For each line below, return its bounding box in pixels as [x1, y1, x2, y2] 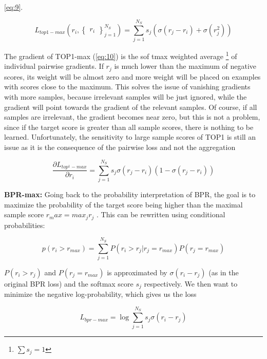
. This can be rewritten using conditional [97, 209, 225, 220]
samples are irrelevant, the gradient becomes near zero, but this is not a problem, [4, 111, 260, 122]
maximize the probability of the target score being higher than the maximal [4, 199, 243, 210]
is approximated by [107, 267, 167, 277]
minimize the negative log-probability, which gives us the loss [4, 289, 197, 299]
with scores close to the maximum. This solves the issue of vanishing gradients [4, 81, 251, 92]
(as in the [208, 267, 239, 277]
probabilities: [4, 219, 45, 230]
